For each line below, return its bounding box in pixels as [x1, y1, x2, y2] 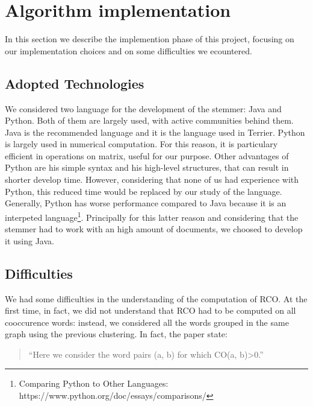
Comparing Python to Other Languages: [19, 377, 169, 390]
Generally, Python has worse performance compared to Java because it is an [5, 197, 287, 209]
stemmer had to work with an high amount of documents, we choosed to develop [5, 223, 303, 235]
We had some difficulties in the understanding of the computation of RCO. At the [5, 292, 308, 305]
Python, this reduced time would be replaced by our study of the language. [5, 185, 282, 197]
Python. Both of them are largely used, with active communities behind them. [5, 114, 294, 127]
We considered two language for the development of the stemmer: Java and [5, 102, 282, 115]
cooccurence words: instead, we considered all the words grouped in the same [5, 316, 289, 328]
